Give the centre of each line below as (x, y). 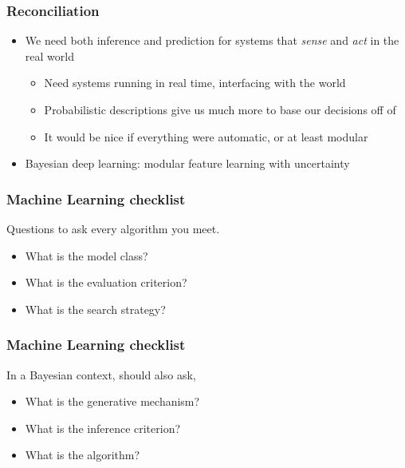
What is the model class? (87, 255)
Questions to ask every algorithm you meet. (113, 228)
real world (49, 56)
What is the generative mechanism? (112, 401)
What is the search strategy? (95, 309)
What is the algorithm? (83, 455)
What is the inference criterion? (103, 428)
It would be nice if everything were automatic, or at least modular (206, 136)
